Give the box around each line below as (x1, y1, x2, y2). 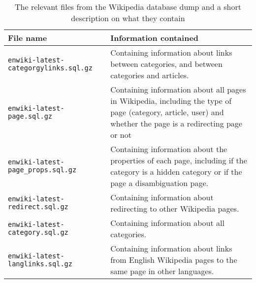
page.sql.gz (8, 112, 53, 120)
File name (8, 32, 47, 43)
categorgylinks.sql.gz (8, 63, 93, 72)
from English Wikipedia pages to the (110, 254, 237, 265)
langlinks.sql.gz (8, 259, 72, 268)
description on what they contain (71, 12, 185, 24)
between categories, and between (110, 58, 223, 69)
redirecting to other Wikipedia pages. (110, 203, 239, 214)
